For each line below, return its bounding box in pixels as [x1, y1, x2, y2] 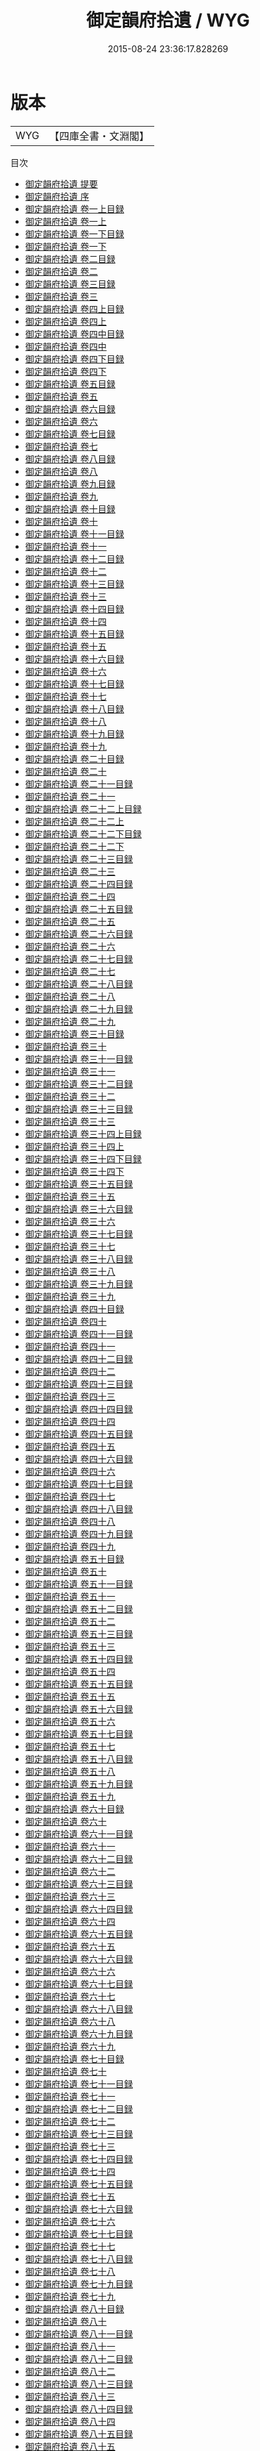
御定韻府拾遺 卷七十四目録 [24, 2152, 133, 2165]
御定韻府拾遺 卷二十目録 [24, 752, 125, 765]
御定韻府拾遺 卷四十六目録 [24, 1452, 133, 1465]
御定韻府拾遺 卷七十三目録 [24, 2127, 133, 2140]
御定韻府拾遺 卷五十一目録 [24, 1577, 133, 1590]
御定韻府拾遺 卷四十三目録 [24, 1377, 133, 1390]
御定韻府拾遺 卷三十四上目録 [24, 1127, 142, 1140]
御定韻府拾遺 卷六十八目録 [24, 2002, 133, 2015]
